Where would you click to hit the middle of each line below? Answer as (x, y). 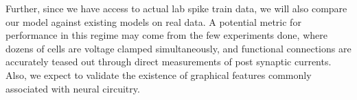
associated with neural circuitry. (73, 88)
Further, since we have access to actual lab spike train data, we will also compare (176, 8)
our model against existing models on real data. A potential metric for (153, 21)
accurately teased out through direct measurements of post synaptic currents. (169, 62)
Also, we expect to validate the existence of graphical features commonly (159, 74)
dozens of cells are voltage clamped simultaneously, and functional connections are (178, 48)
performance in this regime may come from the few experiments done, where (166, 35)
